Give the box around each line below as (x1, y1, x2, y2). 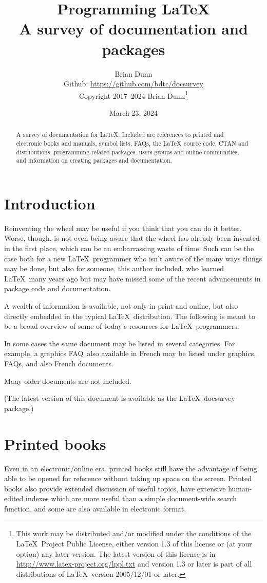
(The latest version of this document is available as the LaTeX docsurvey (4, 393, 235, 403)
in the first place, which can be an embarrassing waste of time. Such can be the (4, 243, 254, 254)
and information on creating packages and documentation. (16, 156, 172, 165)
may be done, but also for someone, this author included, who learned (4, 263, 224, 274)
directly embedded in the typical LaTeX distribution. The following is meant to (4, 310, 255, 321)
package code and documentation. (4, 283, 111, 294)
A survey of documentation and (19, 18, 248, 39)
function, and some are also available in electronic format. (4, 503, 186, 514)
